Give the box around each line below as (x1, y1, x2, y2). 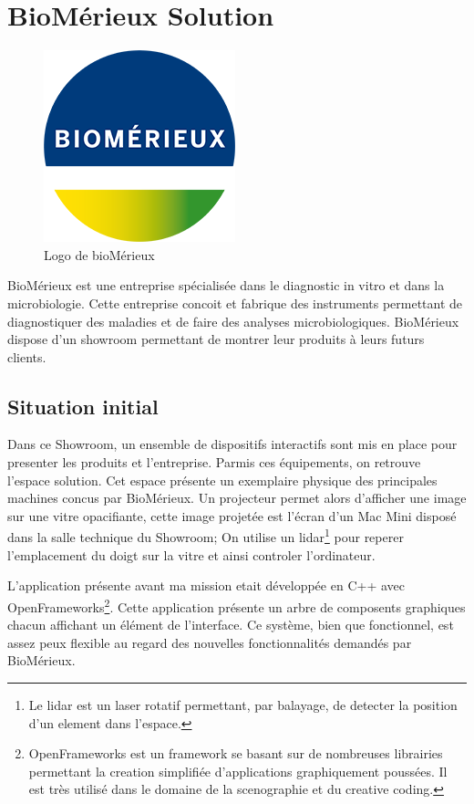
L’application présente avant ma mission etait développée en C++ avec (7, 576, 405, 595)
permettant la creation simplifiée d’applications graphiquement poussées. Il (28, 761, 448, 780)
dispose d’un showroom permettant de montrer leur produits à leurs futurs (7, 329, 425, 349)
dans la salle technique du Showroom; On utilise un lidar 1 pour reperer (7, 525, 404, 547)
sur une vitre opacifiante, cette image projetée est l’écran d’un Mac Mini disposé (7, 506, 457, 525)
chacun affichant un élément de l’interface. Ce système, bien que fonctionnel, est (7, 615, 454, 634)
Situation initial (7, 392, 159, 420)
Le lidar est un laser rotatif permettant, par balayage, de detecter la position (28, 694, 458, 714)
